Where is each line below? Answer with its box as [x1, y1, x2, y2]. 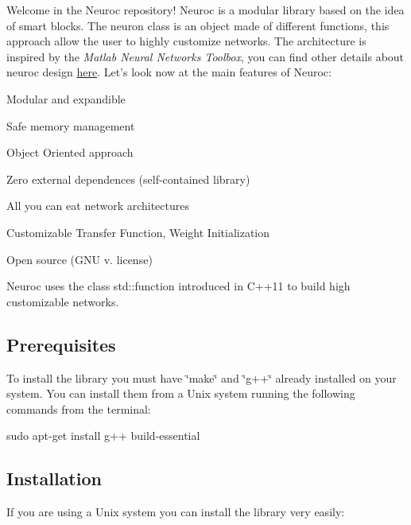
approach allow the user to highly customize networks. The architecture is [6, 33, 366, 49]
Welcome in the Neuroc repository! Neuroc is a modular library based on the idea [6, 2, 405, 17]
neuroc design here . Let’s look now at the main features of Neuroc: [6, 64, 332, 80]
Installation [6, 466, 102, 491]
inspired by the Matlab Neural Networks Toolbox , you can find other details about [6, 48, 405, 64]
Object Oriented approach [6, 144, 134, 161]
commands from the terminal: [6, 400, 151, 417]
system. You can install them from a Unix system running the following [6, 385, 355, 402]
